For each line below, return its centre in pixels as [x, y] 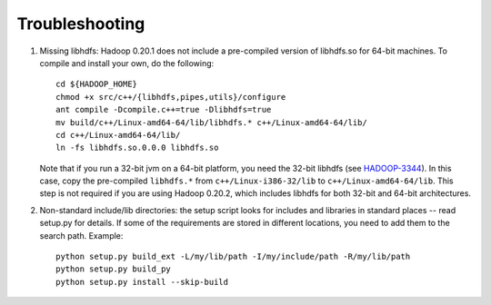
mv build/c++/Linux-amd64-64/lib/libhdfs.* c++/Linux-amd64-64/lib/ [211, 122]
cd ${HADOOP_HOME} [97, 84]
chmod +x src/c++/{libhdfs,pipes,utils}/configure [171, 97]
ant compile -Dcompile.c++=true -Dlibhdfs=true [164, 110]
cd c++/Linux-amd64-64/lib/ [118, 135]
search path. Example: [81, 235]
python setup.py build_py [114, 269]
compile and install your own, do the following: [127, 63]
